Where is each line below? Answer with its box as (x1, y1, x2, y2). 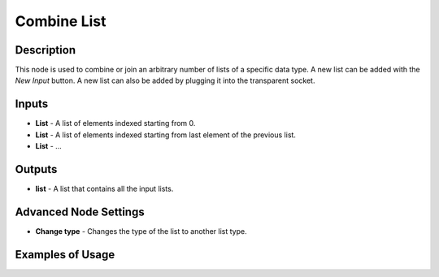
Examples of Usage (15, 248, 115, 262)
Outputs (15, 162, 58, 176)
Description (15, 43, 76, 57)
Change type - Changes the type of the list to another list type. (35, 226, 247, 236)
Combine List (15, 12, 106, 30)
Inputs (15, 97, 49, 111)
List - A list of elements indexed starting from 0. (35, 119, 196, 128)
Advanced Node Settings (15, 205, 146, 219)
